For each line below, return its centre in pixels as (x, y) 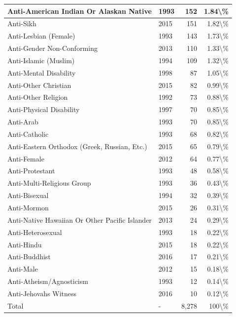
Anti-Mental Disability (42, 72)
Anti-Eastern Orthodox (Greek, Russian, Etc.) (77, 146)
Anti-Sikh (22, 23)
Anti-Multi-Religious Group (49, 183)
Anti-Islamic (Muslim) (41, 60)
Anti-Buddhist (29, 257)
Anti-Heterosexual (35, 232)
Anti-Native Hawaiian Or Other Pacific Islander (80, 219)
